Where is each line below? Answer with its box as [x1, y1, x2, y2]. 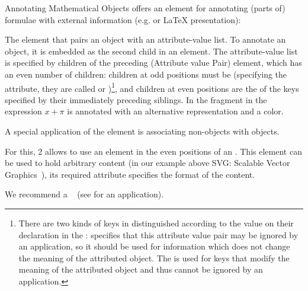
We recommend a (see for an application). [5, 188, 164, 200]
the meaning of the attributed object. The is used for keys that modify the [18, 251, 290, 264]
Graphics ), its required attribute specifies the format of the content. [5, 168, 255, 180]
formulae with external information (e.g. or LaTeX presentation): [5, 13, 241, 25]
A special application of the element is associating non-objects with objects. [5, 125, 280, 137]
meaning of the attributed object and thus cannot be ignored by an [18, 263, 263, 276]
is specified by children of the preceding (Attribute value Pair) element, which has [5, 56, 302, 69]
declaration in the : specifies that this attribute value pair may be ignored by [18, 228, 299, 241]
